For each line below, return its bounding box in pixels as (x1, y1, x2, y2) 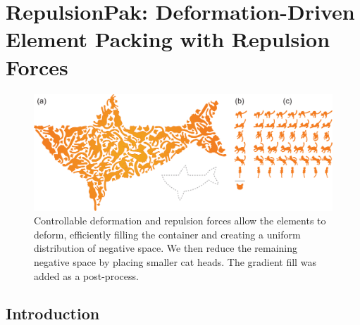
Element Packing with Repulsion (6, 25, 330, 53)
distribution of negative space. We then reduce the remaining (34, 241, 298, 255)
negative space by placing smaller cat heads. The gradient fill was (34, 254, 316, 269)
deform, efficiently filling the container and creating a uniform (34, 227, 301, 241)
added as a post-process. (34, 268, 139, 283)
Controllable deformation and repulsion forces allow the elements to (34, 213, 326, 228)
